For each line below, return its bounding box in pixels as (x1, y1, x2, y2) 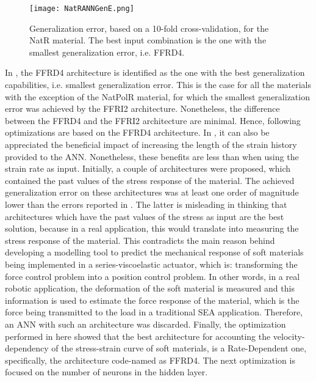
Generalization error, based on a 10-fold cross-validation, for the (29, 21, 269, 34)
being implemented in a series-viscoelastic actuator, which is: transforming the (5, 257, 298, 270)
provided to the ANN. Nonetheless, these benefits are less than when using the (5, 150, 299, 163)
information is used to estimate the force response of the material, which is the (5, 293, 300, 306)
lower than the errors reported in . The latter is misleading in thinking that (5, 197, 287, 210)
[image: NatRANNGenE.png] (29, 4, 134, 13)
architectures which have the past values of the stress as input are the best (5, 210, 284, 222)
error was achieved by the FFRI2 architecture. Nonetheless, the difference (5, 102, 280, 115)
